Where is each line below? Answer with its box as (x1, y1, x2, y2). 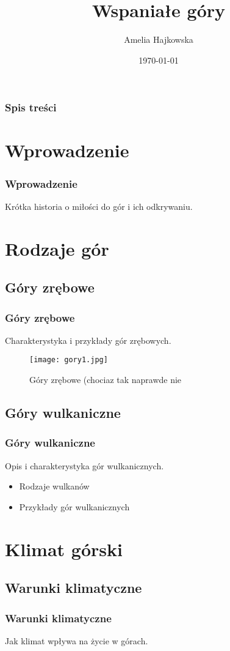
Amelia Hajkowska (124, 33, 193, 46)
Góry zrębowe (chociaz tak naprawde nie (29, 373, 182, 386)
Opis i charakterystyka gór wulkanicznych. (5, 459, 164, 472)
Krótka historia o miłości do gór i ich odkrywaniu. (5, 199, 193, 212)
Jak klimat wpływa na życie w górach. (5, 634, 148, 647)
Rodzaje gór (5, 236, 109, 261)
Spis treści (5, 100, 57, 115)
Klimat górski (5, 536, 123, 561)
